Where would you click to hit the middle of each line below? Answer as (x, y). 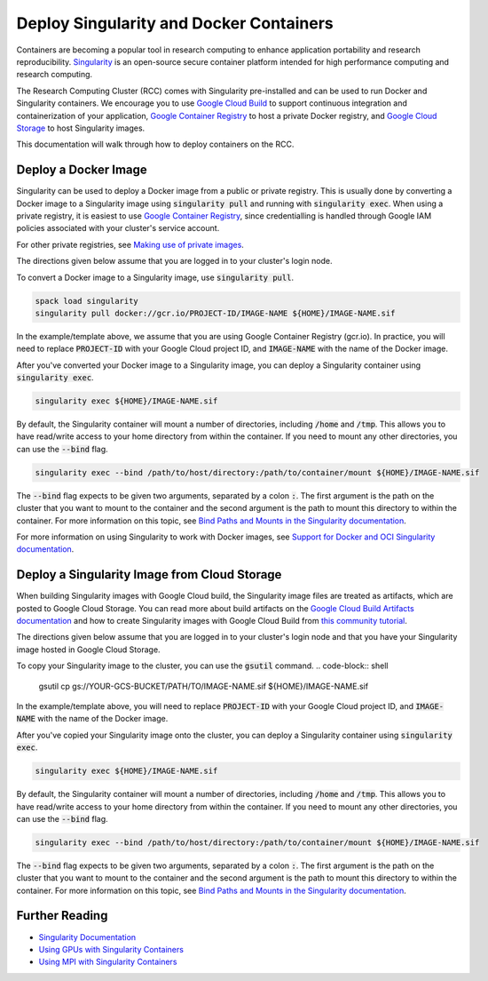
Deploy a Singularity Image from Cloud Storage (149, 574)
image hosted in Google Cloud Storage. (88, 650)
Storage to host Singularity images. (81, 128)
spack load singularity (87, 301)
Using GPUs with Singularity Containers (111, 949)
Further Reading (62, 916)
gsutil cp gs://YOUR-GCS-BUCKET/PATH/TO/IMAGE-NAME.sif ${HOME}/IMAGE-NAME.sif (203, 686)
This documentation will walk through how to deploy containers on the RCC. (155, 144)
